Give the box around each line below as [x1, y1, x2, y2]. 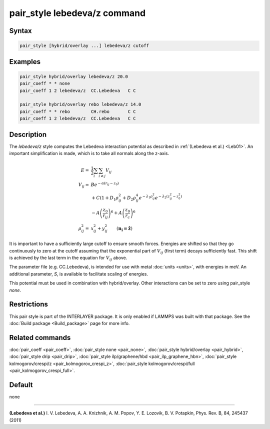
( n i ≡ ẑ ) [116, 225, 132, 232]
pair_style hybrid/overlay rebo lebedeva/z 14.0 [19, 101, 141, 107]
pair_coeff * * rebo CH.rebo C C [19, 108, 136, 114]
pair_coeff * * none [19, 80, 70, 86]
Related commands [9, 333, 71, 342]
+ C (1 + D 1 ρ [91, 195, 119, 202]
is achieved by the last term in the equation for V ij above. [9, 255, 127, 262]
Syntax [9, 26, 32, 35]
